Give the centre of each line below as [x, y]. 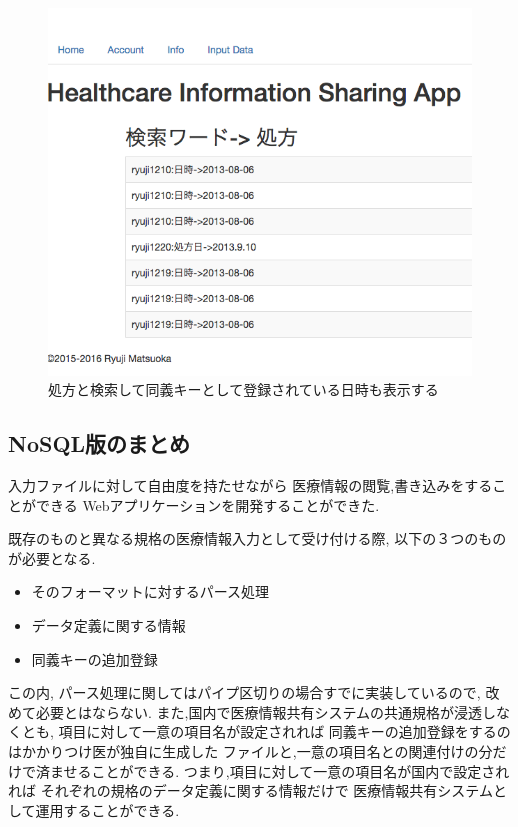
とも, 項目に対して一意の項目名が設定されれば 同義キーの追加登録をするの [266, 731]
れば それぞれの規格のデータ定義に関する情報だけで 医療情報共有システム [250, 790]
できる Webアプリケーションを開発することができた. [207, 504]
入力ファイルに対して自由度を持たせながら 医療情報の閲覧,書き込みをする [250, 484]
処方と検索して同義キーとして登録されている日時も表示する [243, 389]
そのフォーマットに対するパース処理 [150, 591]
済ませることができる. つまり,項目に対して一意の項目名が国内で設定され [272, 770]
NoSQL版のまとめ [99, 443]
